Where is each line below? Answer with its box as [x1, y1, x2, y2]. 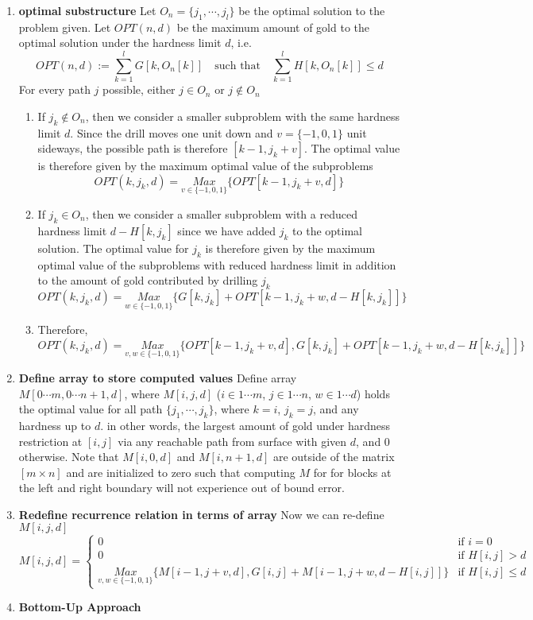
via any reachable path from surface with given [118, 432, 347, 449]
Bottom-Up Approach [18, 599, 141, 615]
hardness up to [18, 417, 91, 433]
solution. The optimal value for [37, 239, 189, 256]
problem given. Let [18, 18, 111, 35]
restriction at [18, 432, 83, 449]
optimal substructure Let [18, 2, 156, 18]
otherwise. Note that [18, 448, 119, 465]
